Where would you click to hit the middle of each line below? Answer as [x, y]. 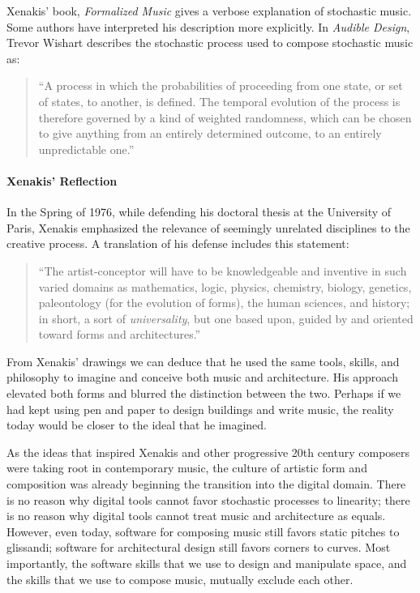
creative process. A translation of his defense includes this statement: [178, 243]
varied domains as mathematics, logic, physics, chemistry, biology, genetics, [225, 286]
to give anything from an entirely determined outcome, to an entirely [210, 133]
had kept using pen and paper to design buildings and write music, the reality [200, 409]
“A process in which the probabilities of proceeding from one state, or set [221, 85]
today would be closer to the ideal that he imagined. [137, 425]
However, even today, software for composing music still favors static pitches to [203, 531]
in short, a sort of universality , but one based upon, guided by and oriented [226, 318]
